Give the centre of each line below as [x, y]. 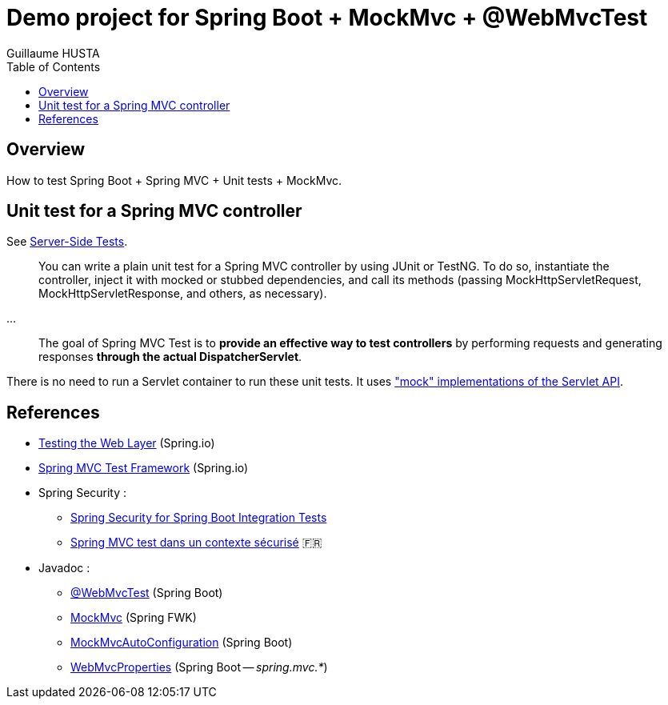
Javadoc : [64, 568]
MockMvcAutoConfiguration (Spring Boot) [182, 643]
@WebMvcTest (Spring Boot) [147, 593]
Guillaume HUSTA [53, 53]
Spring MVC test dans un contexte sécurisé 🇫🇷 [196, 543]
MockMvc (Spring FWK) [134, 618]
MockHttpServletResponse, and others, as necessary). [183, 294]
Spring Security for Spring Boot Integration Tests [199, 518]
